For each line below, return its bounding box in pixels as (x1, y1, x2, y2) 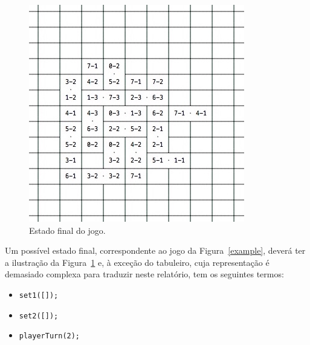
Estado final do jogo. (29, 224, 106, 236)
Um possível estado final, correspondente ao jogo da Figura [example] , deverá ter (5, 244, 306, 257)
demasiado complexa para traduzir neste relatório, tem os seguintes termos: (5, 268, 284, 280)
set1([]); (19, 291, 59, 300)
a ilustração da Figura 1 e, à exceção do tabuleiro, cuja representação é (5, 256, 270, 268)
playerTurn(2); (19, 332, 80, 341)
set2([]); (19, 311, 59, 320)
